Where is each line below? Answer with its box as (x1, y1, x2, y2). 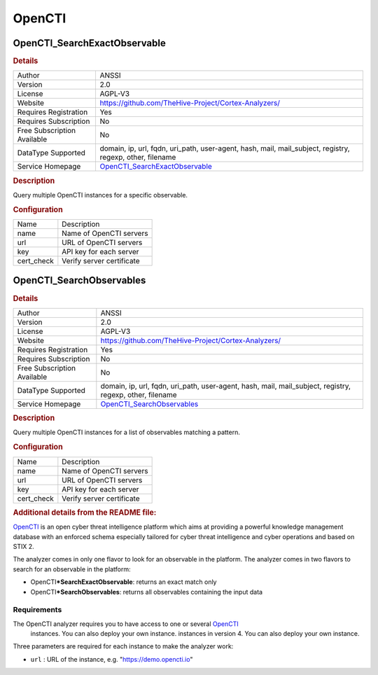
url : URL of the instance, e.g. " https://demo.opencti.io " (30, 655, 193, 663)
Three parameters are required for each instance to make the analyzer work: (13, 642, 234, 650)
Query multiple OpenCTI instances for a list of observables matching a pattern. (13, 428, 241, 437)
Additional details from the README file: (13, 508, 157, 517)
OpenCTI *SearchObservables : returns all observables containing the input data (30, 587, 262, 596)
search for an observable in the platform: (13, 564, 131, 573)
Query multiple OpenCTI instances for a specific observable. (13, 190, 188, 199)
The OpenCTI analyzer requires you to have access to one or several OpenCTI (13, 620, 239, 628)
